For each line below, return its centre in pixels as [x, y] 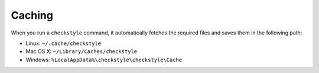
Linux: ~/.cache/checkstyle [64, 43]
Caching [32, 15]
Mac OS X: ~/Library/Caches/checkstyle [82, 51]
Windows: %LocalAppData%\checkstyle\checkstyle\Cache [104, 60]
